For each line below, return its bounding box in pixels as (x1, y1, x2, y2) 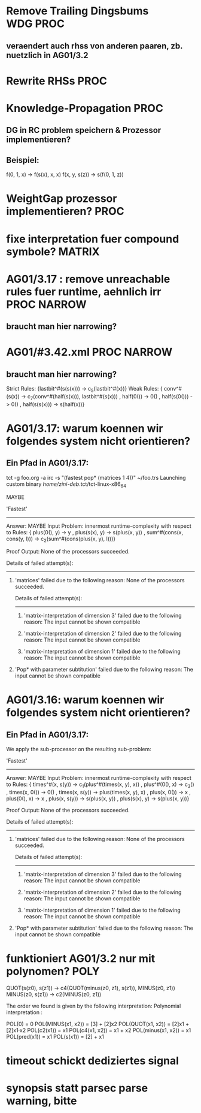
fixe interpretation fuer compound (6, 232, 179, 246)
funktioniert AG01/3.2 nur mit (6, 952, 156, 966)
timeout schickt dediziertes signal (6, 1054, 179, 1067)
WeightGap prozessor (6, 192, 117, 205)
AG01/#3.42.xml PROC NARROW (6, 346, 172, 359)
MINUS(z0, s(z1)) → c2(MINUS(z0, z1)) (6, 991, 102, 998)
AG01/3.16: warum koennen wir (6, 693, 165, 707)
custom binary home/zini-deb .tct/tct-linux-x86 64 (6, 480, 127, 489)
